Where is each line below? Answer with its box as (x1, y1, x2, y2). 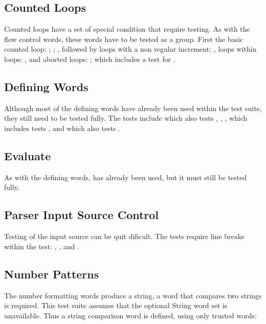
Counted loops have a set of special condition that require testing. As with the (4, 24, 250, 34)
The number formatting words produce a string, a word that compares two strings (4, 290, 262, 300)
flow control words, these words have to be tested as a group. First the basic (4, 33, 243, 44)
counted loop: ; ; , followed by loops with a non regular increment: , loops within (4, 44, 257, 54)
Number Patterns (4, 266, 99, 282)
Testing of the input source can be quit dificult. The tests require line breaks (4, 231, 245, 242)
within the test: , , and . (4, 241, 80, 251)
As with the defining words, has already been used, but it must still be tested (4, 171, 247, 182)
